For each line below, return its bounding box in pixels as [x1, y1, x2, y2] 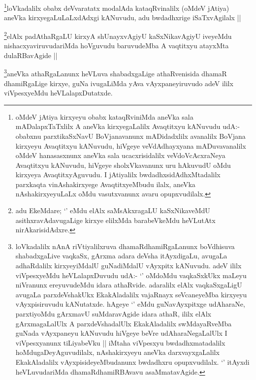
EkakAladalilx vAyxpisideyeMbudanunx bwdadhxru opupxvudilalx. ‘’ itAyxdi [15, 356, 250, 367]
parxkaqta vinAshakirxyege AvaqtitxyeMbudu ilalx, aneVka [15, 179, 195, 189]
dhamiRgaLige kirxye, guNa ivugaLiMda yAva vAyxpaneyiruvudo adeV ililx [4, 78, 233, 88]
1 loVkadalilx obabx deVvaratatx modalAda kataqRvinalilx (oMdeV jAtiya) [4, 1, 229, 13]
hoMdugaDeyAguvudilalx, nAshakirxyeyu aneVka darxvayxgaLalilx [15, 347, 220, 357]
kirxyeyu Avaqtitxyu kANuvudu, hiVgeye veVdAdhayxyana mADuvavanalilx [15, 140, 246, 151]
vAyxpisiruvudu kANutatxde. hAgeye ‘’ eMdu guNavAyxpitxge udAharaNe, [15, 299, 245, 309]
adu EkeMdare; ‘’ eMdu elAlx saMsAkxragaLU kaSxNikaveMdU [15, 205, 210, 216]
